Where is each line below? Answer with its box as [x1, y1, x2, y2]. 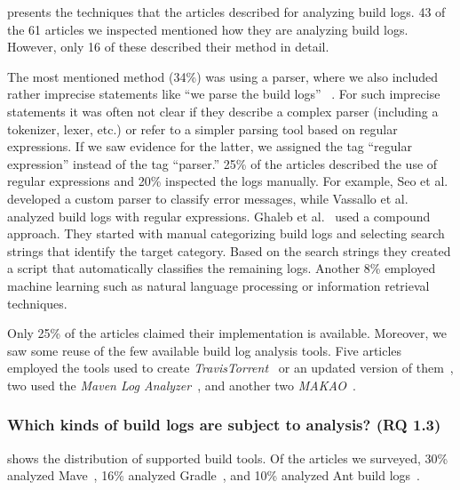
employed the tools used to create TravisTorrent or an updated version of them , [7, 358, 454, 377]
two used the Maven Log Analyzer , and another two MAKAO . [7, 375, 356, 394]
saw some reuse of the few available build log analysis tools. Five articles [7, 341, 402, 359]
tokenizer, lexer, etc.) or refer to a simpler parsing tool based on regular [7, 119, 398, 138]
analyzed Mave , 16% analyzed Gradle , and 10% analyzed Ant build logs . [7, 466, 420, 485]
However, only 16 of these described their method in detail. [7, 37, 329, 56]
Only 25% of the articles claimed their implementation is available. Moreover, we [7, 324, 447, 342]
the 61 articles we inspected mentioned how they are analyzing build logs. [7, 20, 408, 38]
